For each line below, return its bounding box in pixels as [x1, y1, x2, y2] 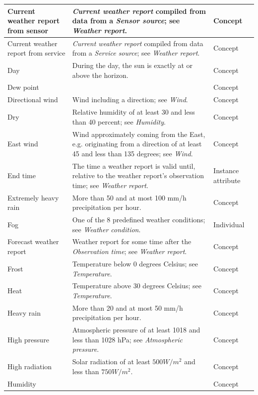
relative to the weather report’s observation [72, 170, 204, 181]
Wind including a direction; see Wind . [72, 94, 188, 105]
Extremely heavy [7, 192, 59, 202]
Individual [213, 219, 245, 229]
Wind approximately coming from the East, [72, 129, 205, 139]
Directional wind [7, 94, 58, 105]
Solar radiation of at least [72, 356, 150, 367]
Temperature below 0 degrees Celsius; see [72, 258, 198, 268]
